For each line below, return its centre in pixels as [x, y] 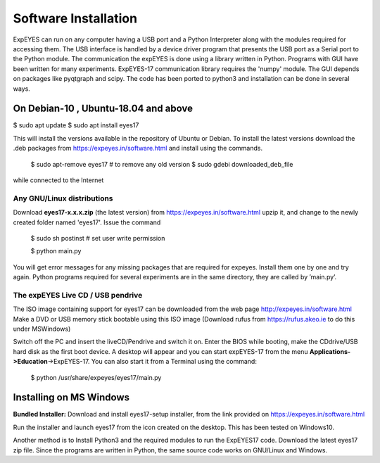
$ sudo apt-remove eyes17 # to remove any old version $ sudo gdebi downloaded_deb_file [162, 164]
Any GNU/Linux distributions [63, 198]
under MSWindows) [42, 329]
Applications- [330, 351]
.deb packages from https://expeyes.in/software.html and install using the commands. [138, 148]
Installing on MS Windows [71, 398]
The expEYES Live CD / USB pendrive [78, 295]
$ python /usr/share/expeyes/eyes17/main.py [96, 377]
